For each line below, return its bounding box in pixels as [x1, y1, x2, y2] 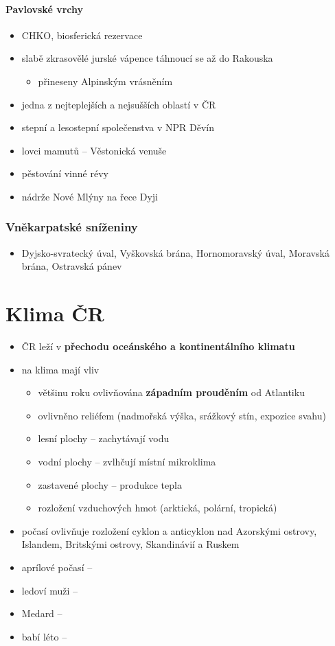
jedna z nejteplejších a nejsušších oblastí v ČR [21, 97, 216, 111]
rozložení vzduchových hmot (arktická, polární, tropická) [38, 500, 277, 515]
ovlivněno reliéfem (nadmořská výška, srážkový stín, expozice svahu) [38, 408, 326, 422]
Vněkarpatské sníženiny [5, 218, 138, 235]
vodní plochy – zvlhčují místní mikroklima [38, 454, 216, 469]
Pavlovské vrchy [5, 1, 83, 16]
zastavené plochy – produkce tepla [38, 477, 182, 492]
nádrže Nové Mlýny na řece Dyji [21, 189, 159, 203]
